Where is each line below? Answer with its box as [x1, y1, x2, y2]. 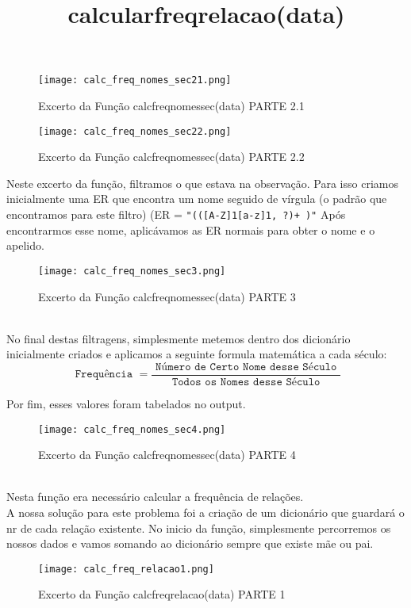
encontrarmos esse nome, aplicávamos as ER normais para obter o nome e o [6, 221, 375, 238]
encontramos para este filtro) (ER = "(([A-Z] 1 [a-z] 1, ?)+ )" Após [6, 206, 346, 223]
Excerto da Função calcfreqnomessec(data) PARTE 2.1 [38, 98, 305, 114]
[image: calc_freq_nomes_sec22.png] [38, 125, 232, 137]
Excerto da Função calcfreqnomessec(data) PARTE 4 [38, 446, 296, 463]
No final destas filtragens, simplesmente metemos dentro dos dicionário [6, 330, 351, 346]
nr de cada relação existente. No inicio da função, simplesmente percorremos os [6, 519, 391, 536]
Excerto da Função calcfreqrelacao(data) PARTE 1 [38, 586, 286, 602]
